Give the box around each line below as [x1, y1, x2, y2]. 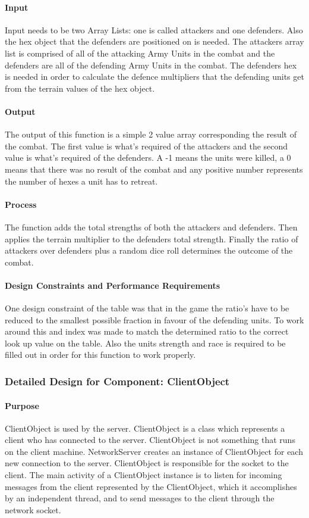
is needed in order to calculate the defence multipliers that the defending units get [5, 70, 304, 83]
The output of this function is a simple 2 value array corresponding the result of [5, 128, 297, 141]
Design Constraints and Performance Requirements [5, 279, 220, 291]
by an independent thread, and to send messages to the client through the [5, 492, 275, 504]
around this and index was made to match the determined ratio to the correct [5, 325, 289, 338]
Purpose [5, 399, 39, 411]
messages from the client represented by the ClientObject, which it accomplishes [5, 480, 297, 492]
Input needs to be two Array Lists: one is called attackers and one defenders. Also [5, 23, 303, 36]
